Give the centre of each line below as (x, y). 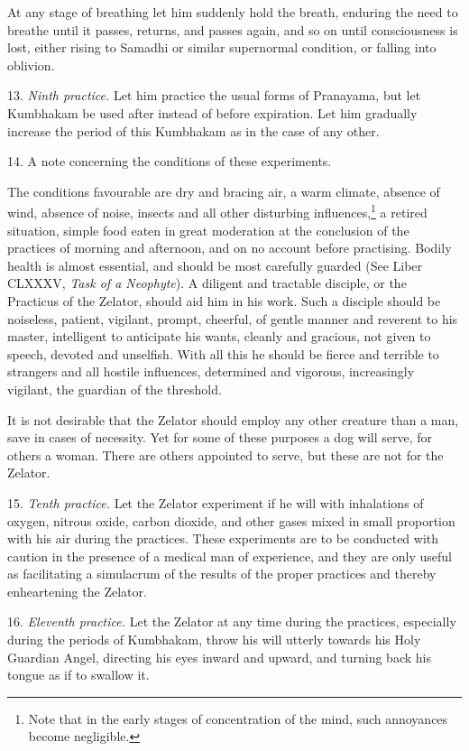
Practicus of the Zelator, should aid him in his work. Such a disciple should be (224, 300)
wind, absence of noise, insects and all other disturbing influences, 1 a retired (217, 211)
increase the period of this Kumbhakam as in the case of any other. (193, 130)
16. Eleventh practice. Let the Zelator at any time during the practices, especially (232, 621)
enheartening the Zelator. (77, 591)
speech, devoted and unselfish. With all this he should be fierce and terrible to (223, 353)
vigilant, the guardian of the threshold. (115, 389)
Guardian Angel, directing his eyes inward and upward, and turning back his (219, 657)
